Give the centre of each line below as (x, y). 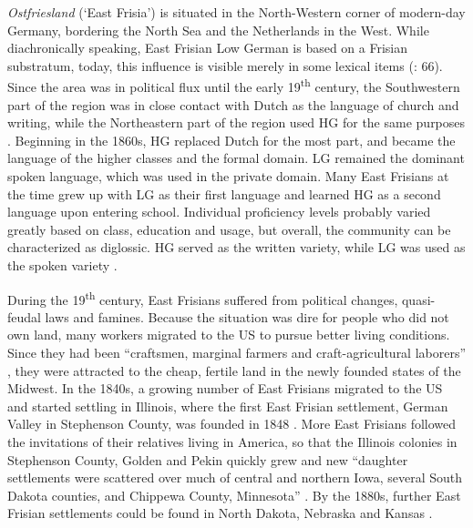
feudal (24, 316)
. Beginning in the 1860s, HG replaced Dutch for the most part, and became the (231, 140)
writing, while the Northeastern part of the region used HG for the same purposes (236, 122)
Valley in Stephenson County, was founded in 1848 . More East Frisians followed (232, 424)
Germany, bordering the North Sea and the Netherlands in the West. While (218, 30)
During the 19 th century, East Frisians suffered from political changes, (203, 298)
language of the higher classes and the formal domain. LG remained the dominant (236, 158)
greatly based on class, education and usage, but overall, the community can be (229, 229)
